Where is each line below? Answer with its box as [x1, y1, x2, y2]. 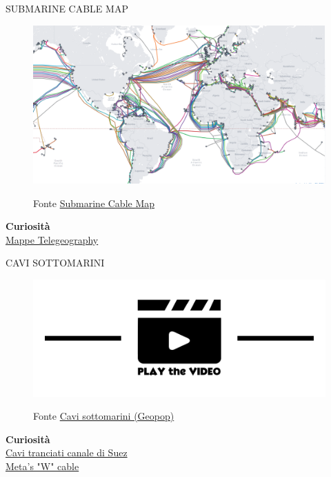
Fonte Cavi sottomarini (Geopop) [33, 409, 174, 423]
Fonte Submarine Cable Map [33, 195, 155, 210]
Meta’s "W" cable [6, 458, 79, 473]
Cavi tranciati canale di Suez [6, 445, 128, 460]
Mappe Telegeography [6, 232, 99, 246]
